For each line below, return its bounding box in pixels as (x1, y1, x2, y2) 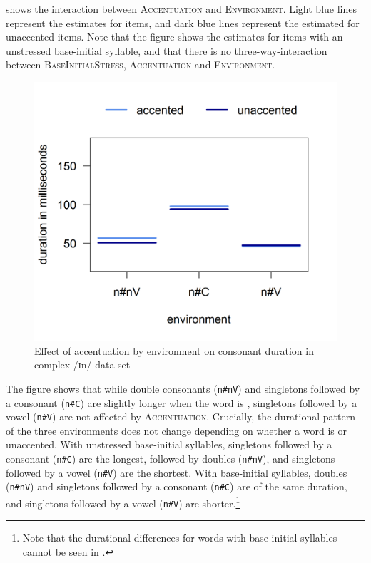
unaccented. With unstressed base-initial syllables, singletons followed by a (6, 437, 332, 452)
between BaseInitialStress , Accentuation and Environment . (6, 57, 275, 72)
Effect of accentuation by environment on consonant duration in (34, 343, 314, 358)
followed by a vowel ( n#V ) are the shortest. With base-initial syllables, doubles (6, 465, 347, 480)
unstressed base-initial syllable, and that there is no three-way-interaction (6, 43, 327, 58)
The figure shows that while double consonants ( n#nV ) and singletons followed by (6, 381, 360, 396)
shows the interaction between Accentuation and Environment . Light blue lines (6, 1, 357, 16)
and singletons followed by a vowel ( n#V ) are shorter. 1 (6, 494, 240, 510)
